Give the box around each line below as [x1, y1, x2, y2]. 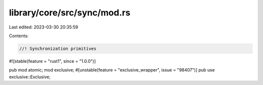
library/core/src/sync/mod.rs [9, 7, 131, 18]
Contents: [9, 33, 29, 39]
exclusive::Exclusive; [9, 74, 51, 80]
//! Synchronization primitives [19, 46, 97, 51]
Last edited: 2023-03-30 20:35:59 [9, 24, 78, 30]
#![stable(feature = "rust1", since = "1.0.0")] [9, 58, 96, 64]
